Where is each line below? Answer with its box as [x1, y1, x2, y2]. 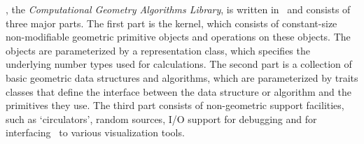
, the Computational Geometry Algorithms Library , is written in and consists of [6, 2, 351, 16]
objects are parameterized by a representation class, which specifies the [6, 43, 310, 57]
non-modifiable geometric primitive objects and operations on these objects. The [6, 29, 351, 44]
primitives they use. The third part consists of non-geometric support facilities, [6, 98, 344, 113]
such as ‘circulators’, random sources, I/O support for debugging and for [6, 111, 317, 126]
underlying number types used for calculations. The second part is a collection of [6, 57, 352, 71]
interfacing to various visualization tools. [6, 125, 185, 140]
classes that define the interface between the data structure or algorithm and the [6, 84, 351, 99]
